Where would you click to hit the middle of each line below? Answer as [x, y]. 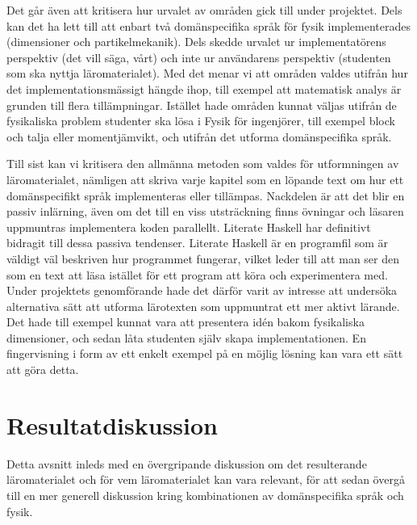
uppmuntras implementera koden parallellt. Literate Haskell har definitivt [189, 227]
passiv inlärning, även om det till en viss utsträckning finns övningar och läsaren [205, 211]
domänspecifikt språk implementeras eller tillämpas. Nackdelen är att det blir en [206, 195]
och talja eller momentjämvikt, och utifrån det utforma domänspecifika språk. [199, 136]
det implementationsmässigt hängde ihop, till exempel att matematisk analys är [204, 88]
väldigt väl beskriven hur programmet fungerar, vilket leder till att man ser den [203, 258]
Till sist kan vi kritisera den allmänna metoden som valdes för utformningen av [203, 164]
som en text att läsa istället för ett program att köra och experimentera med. [197, 274]
